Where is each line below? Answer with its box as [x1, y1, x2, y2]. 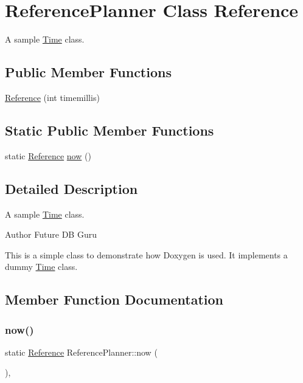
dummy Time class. [5, 260, 78, 273]
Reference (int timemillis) [5, 91, 100, 103]
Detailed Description [5, 179, 138, 198]
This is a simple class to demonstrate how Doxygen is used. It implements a [5, 248, 288, 261]
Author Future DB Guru [5, 228, 97, 241]
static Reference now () [5, 149, 91, 162]
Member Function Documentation [5, 290, 224, 309]
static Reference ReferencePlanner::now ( [5, 345, 158, 358]
